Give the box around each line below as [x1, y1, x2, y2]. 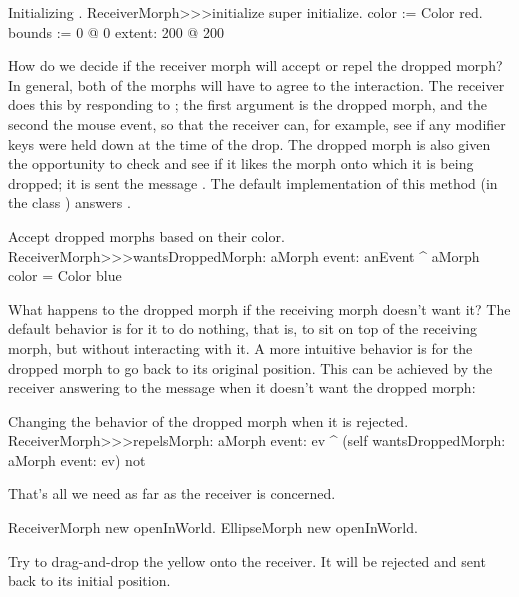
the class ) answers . [8, 192, 131, 213]
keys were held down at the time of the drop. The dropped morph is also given [8, 133, 491, 154]
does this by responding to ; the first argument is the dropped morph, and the [8, 94, 487, 115]
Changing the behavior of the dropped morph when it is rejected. [8, 410, 409, 431]
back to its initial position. [8, 570, 171, 591]
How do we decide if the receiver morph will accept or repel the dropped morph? [8, 55, 503, 76]
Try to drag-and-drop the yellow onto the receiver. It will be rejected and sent [8, 550, 486, 571]
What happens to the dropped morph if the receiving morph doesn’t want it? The [8, 298, 511, 319]
